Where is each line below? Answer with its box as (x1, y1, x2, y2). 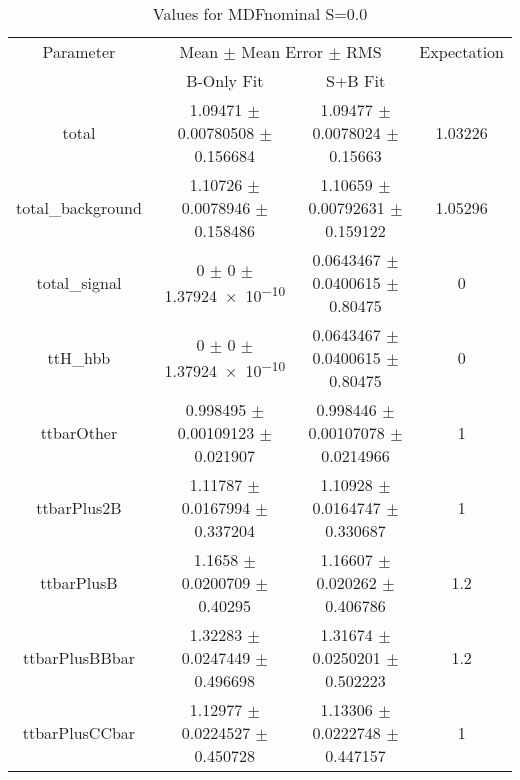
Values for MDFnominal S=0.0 (152, 2, 368, 25)
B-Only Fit (186, 69, 264, 92)
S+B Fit (325, 69, 386, 92)
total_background (16, 196, 142, 219)
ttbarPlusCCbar (22, 721, 136, 744)
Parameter (42, 40, 116, 63)
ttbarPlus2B (36, 496, 122, 519)
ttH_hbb (47, 346, 111, 369)
